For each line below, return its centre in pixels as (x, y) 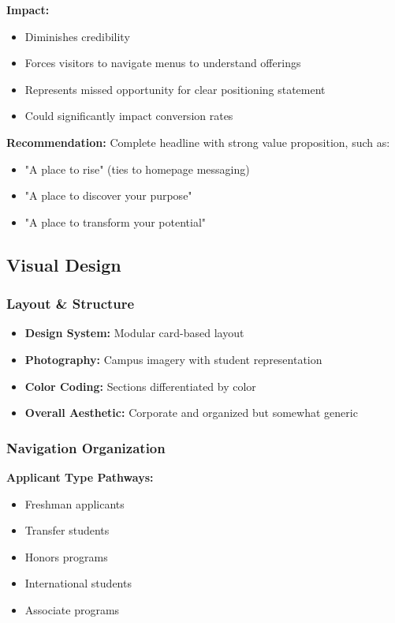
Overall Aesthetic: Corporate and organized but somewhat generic (191, 413)
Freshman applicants (75, 503)
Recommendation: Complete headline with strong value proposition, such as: (198, 142)
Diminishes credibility (77, 36)
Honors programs (66, 556)
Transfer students (67, 530)
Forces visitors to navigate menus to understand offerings (163, 63)
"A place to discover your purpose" (108, 195)
